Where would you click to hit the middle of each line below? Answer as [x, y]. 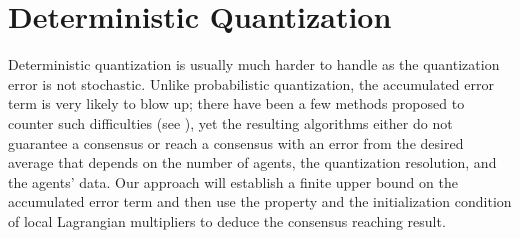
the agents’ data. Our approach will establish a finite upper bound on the [233, 181]
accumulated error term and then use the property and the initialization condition [260, 201]
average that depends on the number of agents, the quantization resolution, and [252, 162]
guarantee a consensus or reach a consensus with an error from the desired [236, 142]
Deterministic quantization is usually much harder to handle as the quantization [254, 64]
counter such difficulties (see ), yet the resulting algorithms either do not [230, 122]
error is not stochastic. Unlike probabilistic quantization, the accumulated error [251, 83]
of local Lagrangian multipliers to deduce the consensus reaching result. [227, 220]
